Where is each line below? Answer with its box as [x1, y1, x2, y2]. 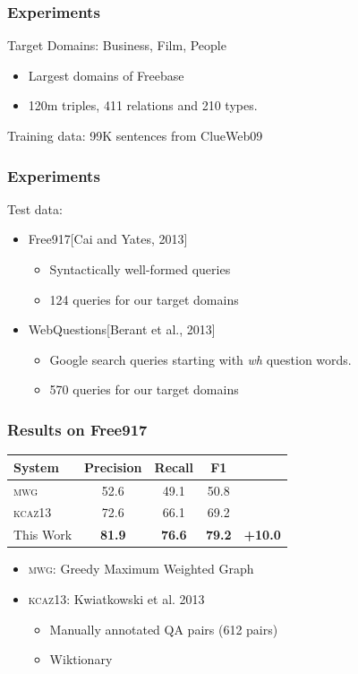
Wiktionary [49, 650, 113, 669]
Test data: [7, 199, 63, 218]
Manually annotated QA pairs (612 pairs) [49, 619, 278, 638]
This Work [13, 525, 72, 544]
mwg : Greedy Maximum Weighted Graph [28, 559, 254, 578]
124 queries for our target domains [49, 289, 239, 308]
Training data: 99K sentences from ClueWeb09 [7, 126, 263, 144]
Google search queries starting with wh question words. [49, 350, 352, 368]
